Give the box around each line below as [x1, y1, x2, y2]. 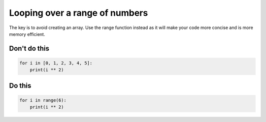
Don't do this [9, 44, 49, 53]
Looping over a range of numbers [9, 7, 148, 18]
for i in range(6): [19, 97, 66, 103]
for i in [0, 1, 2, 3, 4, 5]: [19, 60, 93, 66]
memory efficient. [9, 31, 45, 37]
